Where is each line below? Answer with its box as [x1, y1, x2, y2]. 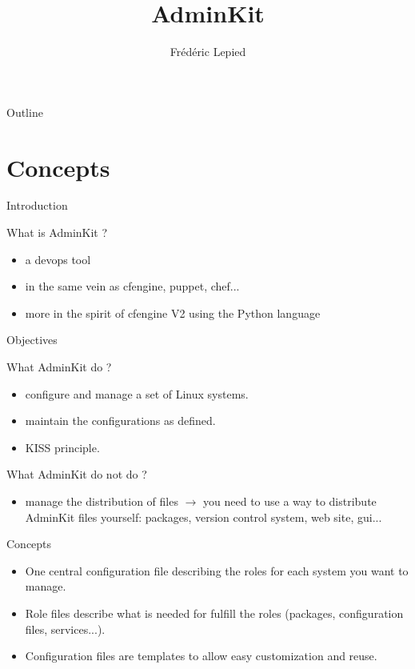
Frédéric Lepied [170, 43, 246, 60]
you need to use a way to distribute [203, 492, 377, 509]
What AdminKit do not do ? [6, 466, 147, 483]
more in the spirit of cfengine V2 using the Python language [25, 304, 321, 321]
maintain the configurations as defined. [25, 412, 216, 429]
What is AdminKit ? [6, 224, 108, 241]
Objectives [6, 331, 58, 348]
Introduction [6, 197, 68, 214]
